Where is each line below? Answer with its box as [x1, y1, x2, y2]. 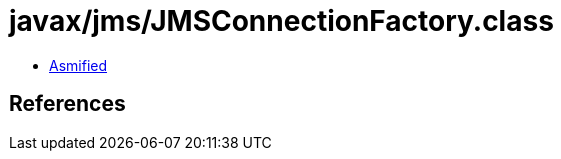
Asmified [49, 56, 108, 74]
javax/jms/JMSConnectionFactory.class [9, 4, 554, 38]
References [9, 91, 126, 117]
